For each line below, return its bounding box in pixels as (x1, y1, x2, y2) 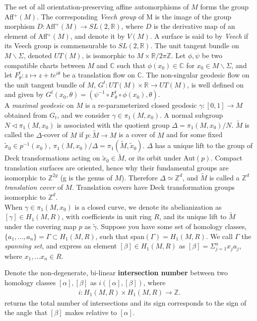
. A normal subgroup (159, 109, 223, 120)
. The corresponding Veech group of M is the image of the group (37, 11, 232, 21)
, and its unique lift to (159, 211, 227, 222)
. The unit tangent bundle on (150, 40, 239, 51)
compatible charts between (4, 60, 85, 70)
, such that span (95, 231, 145, 241)
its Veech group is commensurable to (4, 40, 116, 51)
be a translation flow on (63, 70, 135, 80)
